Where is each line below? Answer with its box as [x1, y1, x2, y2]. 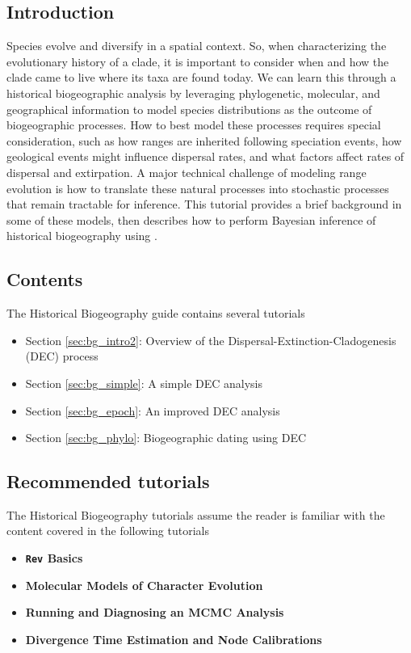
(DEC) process [25, 348, 99, 364]
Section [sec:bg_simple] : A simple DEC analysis [25, 374, 263, 391]
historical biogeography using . [6, 227, 157, 244]
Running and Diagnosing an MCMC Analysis [25, 604, 284, 621]
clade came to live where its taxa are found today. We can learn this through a [6, 69, 396, 86]
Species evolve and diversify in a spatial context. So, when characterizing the [6, 37, 387, 54]
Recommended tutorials [6, 469, 210, 494]
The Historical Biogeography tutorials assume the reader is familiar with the [6, 506, 385, 523]
